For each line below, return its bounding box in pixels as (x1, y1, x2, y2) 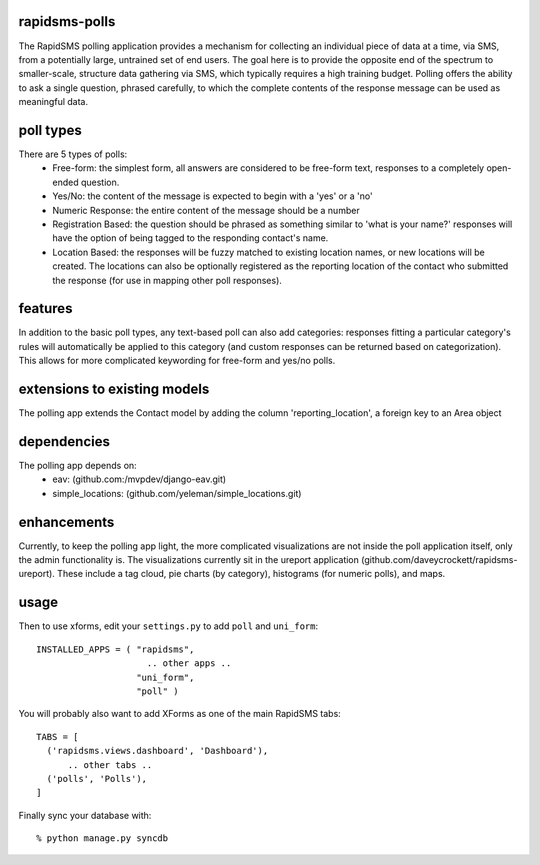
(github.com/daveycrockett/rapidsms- (360, 554, 518, 566)
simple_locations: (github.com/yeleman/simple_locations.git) (52, 487, 302, 499)
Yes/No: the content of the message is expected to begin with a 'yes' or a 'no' (52, 190, 374, 202)
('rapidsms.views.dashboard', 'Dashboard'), (46, 745, 269, 757)
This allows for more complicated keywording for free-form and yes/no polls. (18, 355, 336, 367)
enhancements (18, 513, 115, 530)
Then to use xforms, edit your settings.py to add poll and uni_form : (18, 620, 319, 632)
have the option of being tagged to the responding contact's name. (52, 232, 329, 244)
